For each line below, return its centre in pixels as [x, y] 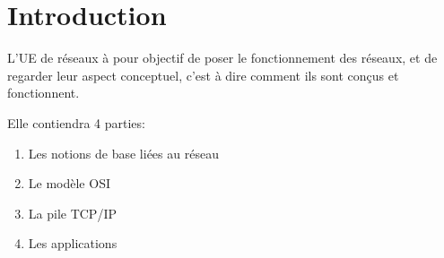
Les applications [73, 243]
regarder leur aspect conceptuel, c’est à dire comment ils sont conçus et [203, 75]
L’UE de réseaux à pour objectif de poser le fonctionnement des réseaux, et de [222, 58]
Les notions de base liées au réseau [123, 153]
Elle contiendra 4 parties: [76, 122]
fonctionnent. [44, 93]
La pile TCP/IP [72, 213]
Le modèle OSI [69, 183]
